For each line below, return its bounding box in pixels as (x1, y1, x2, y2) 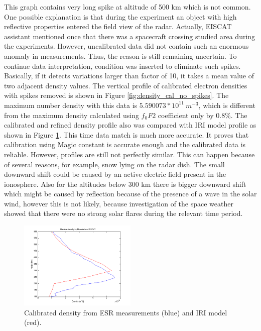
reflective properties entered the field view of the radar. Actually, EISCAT (4, 21, 232, 32)
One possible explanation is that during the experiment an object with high (4, 11, 237, 22)
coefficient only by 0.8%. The (158, 109, 247, 120)
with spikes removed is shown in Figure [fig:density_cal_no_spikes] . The (4, 90, 229, 100)
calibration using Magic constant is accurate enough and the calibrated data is (4, 139, 246, 150)
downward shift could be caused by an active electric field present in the (4, 169, 226, 179)
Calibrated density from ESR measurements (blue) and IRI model (24, 307, 227, 317)
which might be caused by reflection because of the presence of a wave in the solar (4, 188, 257, 199)
